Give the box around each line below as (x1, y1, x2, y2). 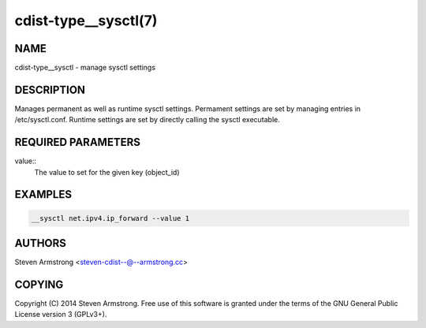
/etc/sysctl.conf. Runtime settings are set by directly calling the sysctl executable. (14, 115, 280, 125)
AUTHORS (14, 237, 67, 250)
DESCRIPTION (14, 83, 86, 96)
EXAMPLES (14, 188, 73, 201)
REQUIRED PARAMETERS (14, 136, 141, 149)
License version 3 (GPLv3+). (14, 310, 107, 319)
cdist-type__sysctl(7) (14, 12, 158, 29)
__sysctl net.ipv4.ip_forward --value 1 (31, 214, 189, 222)
